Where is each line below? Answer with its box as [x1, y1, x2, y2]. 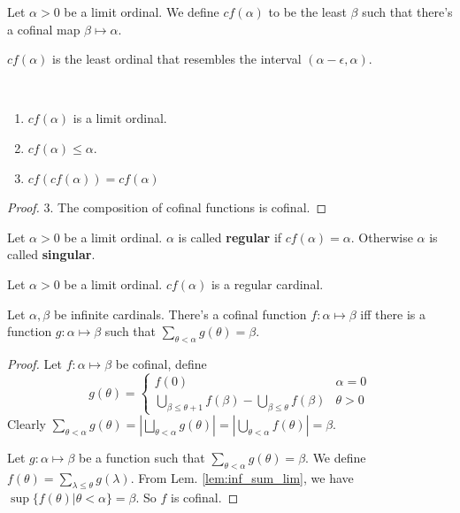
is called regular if [178, 227, 282, 246]
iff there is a [360, 304, 425, 323]
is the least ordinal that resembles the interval [52, 50, 302, 68]
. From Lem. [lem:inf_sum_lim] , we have [130, 468, 354, 486]
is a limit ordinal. [73, 109, 167, 127]
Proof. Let [7, 354, 62, 372]
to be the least [268, 3, 347, 20]
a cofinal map [7, 19, 80, 38]
